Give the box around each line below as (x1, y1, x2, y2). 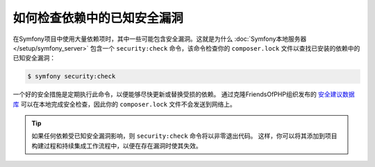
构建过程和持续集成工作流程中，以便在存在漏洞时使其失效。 (31, 141, 202, 150)
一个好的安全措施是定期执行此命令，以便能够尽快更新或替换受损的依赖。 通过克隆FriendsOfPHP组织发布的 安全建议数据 (12, 90, 356, 98)
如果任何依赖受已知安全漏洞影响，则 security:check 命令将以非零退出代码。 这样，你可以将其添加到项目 (31, 132, 337, 140)
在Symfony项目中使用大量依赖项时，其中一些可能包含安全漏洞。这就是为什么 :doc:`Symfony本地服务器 (12, 35, 307, 43)
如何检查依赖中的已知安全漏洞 (12, 10, 184, 26)
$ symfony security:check (27, 73, 116, 80)
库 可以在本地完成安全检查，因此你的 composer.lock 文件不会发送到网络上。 (12, 100, 236, 108)
